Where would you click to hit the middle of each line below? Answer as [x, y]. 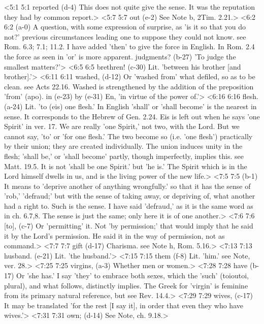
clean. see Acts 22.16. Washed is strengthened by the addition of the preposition [129, 86]
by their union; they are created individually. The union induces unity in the [123, 146]
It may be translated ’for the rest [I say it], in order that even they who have [124, 305]
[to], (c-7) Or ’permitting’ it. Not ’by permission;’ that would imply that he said [129, 226]
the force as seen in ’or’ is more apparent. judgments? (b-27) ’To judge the [120, 56]
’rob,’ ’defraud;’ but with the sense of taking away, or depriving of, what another [130, 196]
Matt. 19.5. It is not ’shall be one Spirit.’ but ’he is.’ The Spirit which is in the [126, 166]
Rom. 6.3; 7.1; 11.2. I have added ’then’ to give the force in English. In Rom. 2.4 [129, 46]
